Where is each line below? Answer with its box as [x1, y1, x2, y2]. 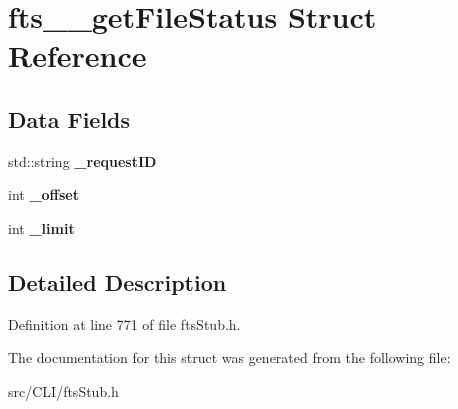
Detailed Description [8, 266, 227, 297]
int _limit [8, 217, 75, 238]
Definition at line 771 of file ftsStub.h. [8, 313, 241, 334]
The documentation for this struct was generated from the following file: [8, 347, 451, 368]
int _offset [8, 184, 80, 205]
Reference [8, 35, 147, 76]
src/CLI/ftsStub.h [8, 380, 119, 401]
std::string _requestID [8, 150, 157, 171]
